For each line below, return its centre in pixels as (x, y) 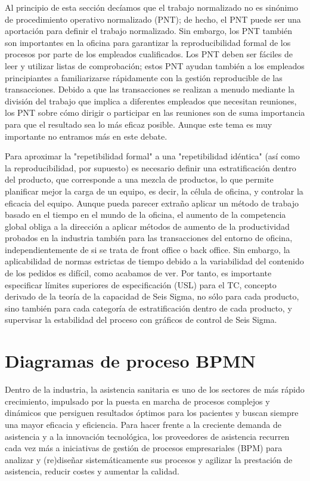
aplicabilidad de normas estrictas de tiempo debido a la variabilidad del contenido (154, 261)
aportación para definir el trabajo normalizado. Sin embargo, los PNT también (149, 31)
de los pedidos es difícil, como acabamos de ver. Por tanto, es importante (138, 273)
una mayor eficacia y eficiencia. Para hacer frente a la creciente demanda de (143, 424)
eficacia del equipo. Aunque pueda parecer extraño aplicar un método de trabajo (152, 203)
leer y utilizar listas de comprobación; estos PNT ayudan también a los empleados (155, 65)
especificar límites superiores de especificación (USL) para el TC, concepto (141, 284)
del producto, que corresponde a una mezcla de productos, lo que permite (139, 179)
